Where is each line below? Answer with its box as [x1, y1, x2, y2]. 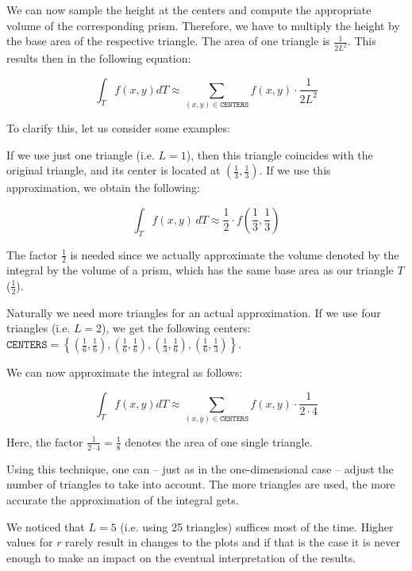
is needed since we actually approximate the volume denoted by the [70, 246, 399, 263]
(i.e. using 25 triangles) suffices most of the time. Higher [120, 518, 394, 535]
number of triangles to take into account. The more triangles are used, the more [6, 476, 395, 492]
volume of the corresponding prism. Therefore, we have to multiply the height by [6, 17, 400, 33]
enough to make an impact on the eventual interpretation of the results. [6, 549, 356, 565]
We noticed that [6, 518, 85, 535]
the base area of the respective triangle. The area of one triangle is [6, 33, 330, 49]
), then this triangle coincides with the [186, 146, 373, 163]
